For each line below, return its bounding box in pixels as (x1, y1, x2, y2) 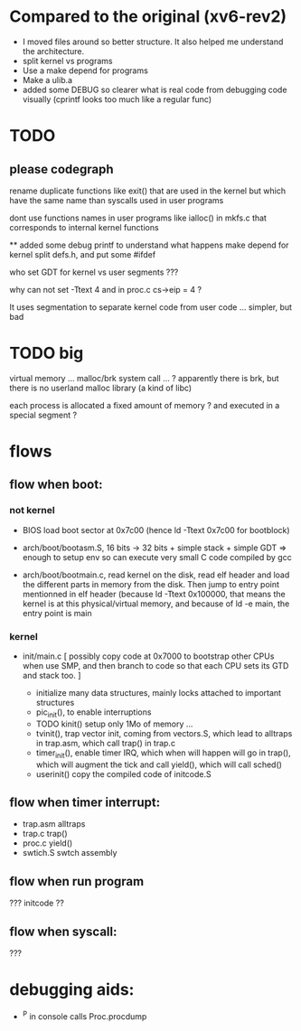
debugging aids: (9, 979, 135, 1000)
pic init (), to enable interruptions (35, 707, 152, 719)
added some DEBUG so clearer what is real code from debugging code (22, 84, 287, 95)
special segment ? (9, 409, 78, 420)
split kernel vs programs (22, 55, 113, 66)
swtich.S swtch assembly (22, 848, 118, 858)
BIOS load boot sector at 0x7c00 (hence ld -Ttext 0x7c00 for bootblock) (22, 524, 291, 535)
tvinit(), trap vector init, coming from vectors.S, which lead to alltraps (35, 727, 293, 738)
